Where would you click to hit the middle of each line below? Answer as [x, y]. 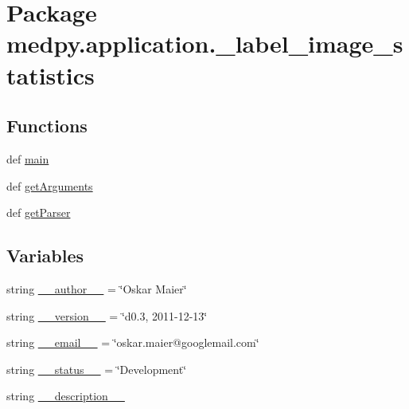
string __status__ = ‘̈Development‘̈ [97, 369]
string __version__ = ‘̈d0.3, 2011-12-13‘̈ [107, 315]
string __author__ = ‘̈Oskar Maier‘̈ [97, 288]
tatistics [51, 75]
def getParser [39, 212]
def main [28, 158]
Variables [45, 256]
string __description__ [66, 396]
